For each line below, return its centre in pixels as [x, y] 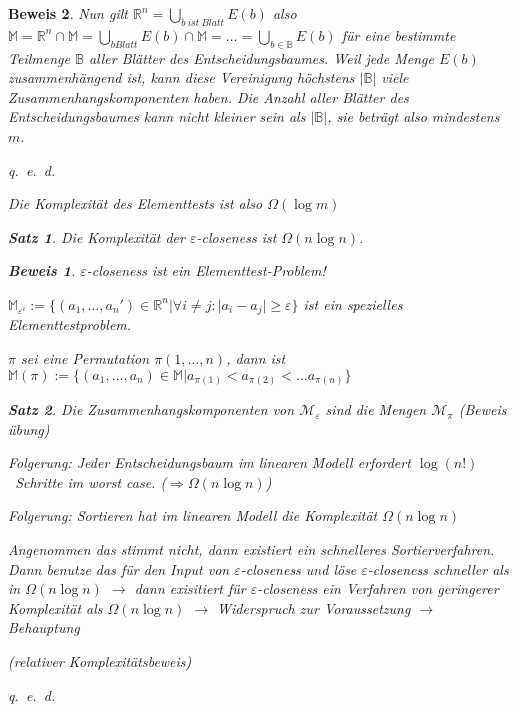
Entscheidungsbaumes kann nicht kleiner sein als [157, 116]
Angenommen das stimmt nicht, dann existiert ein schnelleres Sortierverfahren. [251, 549]
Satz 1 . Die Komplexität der [96, 236]
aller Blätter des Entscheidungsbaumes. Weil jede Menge [261, 57]
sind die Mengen [376, 409]
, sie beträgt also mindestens [413, 116]
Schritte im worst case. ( [91, 481]
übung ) [29, 428]
